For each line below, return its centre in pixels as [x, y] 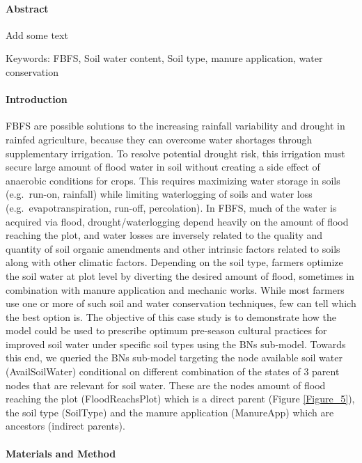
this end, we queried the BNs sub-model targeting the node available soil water [174, 358]
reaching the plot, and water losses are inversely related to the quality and [164, 235]
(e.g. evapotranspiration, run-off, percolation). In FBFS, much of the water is [171, 207]
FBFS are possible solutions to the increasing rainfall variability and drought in [175, 126]
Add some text [37, 34]
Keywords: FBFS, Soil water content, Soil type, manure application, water [164, 58]
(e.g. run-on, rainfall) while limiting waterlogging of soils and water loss [159, 194]
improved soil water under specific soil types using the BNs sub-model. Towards [176, 344]
